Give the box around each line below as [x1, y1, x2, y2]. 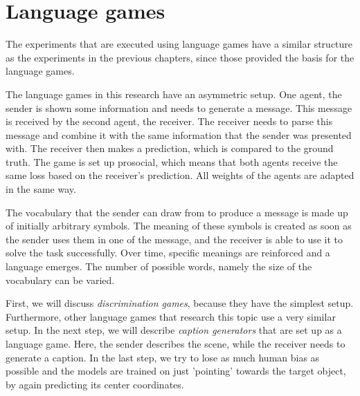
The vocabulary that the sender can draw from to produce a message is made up [6, 205, 348, 219]
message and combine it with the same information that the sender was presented [6, 127, 352, 142]
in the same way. [6, 182, 76, 196]
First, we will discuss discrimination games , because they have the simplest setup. [6, 296, 354, 310]
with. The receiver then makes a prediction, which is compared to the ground [6, 141, 334, 155]
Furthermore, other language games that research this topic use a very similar [6, 309, 336, 323]
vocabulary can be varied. [6, 272, 115, 287]
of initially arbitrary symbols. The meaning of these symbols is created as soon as [6, 218, 352, 233]
